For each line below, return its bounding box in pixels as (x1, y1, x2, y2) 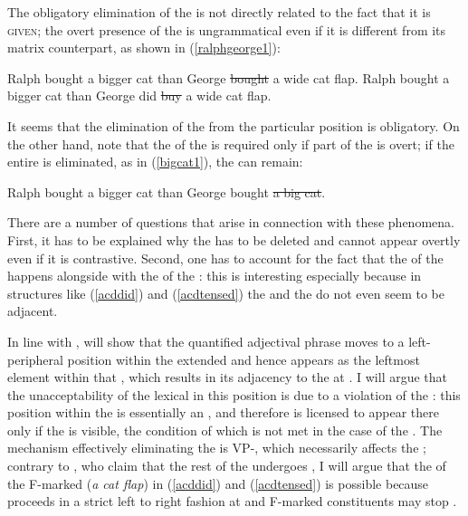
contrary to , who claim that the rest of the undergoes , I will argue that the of (7, 456, 446, 475)
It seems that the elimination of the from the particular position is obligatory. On (7, 116, 460, 135)
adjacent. (7, 301, 58, 320)
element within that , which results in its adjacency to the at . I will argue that (7, 368, 448, 387)
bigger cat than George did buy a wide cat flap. (7, 86, 272, 105)
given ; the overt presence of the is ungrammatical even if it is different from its (7, 20, 446, 39)
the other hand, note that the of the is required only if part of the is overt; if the (7, 134, 454, 153)
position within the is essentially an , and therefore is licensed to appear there (7, 403, 440, 422)
